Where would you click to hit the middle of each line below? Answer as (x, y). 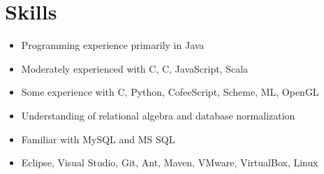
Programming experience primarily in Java (113, 45)
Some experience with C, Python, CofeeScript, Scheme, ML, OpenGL (170, 92)
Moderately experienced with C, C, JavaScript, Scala (135, 68)
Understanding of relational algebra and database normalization (158, 115)
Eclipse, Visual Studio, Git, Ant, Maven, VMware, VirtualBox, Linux (170, 162)
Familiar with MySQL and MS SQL (98, 139)
